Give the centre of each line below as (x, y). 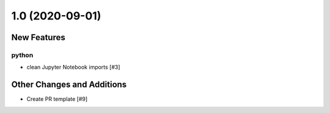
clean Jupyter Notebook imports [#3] (73, 67)
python (22, 55)
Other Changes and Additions (69, 85)
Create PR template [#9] (57, 99)
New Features (38, 37)
